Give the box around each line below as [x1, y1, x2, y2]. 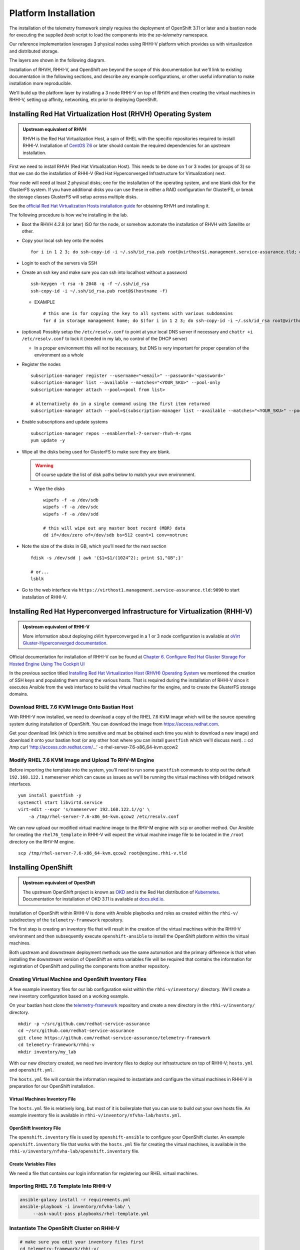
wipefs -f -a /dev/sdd [43, 511, 99, 517]
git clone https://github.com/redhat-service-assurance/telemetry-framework [18, 1035, 211, 1040]
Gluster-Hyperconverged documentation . [22, 640, 108, 646]
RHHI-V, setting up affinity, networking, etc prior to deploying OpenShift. [9, 96, 158, 102]
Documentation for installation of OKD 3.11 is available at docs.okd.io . [22, 896, 165, 902]
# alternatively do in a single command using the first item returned [30, 400, 210, 406]
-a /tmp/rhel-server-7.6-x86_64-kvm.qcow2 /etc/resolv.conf [28, 813, 179, 819]
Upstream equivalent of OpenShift [22, 880, 95, 886]
